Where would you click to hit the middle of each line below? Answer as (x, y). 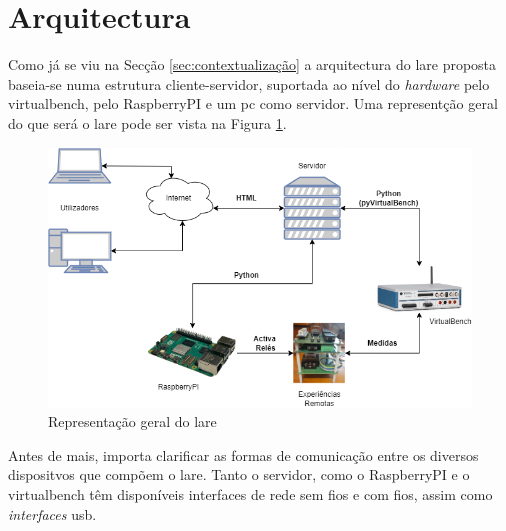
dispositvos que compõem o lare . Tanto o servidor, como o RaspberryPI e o (239, 474)
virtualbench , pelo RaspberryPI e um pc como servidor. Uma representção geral (253, 103)
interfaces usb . (52, 513)
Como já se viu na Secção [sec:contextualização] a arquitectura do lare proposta (252, 64)
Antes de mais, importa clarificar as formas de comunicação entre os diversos (243, 454)
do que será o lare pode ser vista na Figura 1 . (147, 122)
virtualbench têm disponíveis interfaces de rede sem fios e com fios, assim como (250, 494)
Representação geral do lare (132, 421)
